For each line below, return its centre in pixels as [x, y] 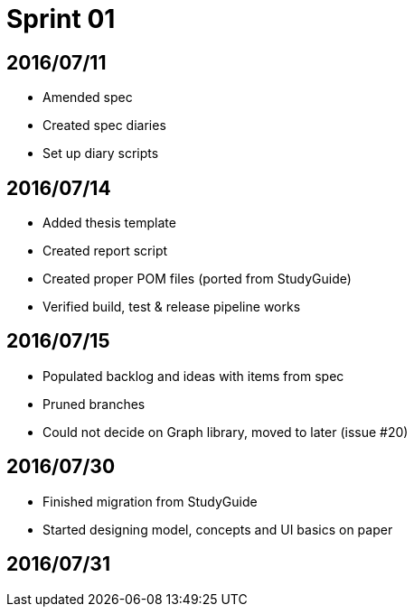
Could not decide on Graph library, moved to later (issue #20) [226, 432]
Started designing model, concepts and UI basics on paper [218, 529]
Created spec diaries [104, 126]
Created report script [105, 251]
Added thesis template [109, 223]
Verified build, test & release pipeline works [172, 307]
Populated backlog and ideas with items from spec [193, 376]
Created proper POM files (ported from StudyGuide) [197, 279]
